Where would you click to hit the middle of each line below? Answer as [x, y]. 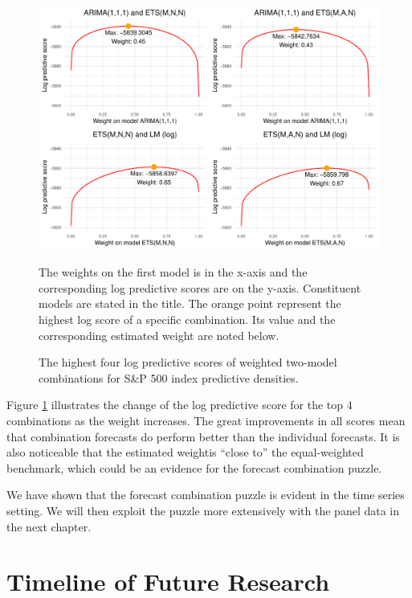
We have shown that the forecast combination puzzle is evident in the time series [206, 495]
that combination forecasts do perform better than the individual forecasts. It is [203, 436]
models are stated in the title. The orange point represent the [190, 303]
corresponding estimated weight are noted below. [159, 335]
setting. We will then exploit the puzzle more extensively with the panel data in [203, 510]
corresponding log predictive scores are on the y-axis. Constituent [200, 287]
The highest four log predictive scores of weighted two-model [188, 362]
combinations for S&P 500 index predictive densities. [169, 377]
